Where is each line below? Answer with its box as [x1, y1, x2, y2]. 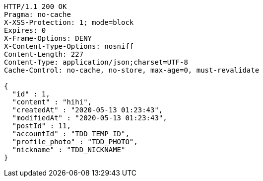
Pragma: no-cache [4, 10, 71, 18]
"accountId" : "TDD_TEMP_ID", [12, 130, 130, 138]
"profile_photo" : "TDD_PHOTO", [12, 138, 138, 146]
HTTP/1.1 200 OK [4, 2, 67, 10]
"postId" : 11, [12, 122, 71, 130]
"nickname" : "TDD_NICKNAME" [12, 146, 126, 154]
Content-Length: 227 [4, 50, 84, 58]
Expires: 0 [4, 26, 46, 34]
